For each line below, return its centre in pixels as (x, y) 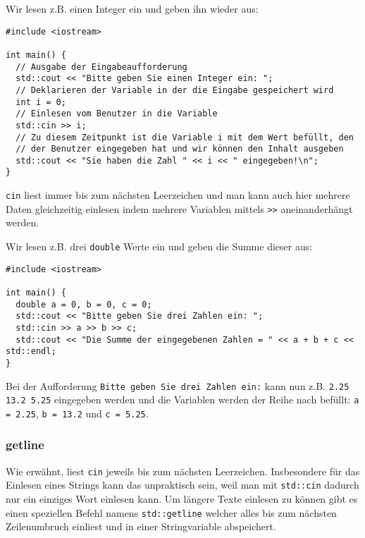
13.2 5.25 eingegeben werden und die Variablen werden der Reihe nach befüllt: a (182, 399)
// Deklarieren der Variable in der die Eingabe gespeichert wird (175, 90)
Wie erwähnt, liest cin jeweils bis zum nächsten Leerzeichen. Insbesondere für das (183, 471)
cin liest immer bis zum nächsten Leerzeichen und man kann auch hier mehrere (178, 195)
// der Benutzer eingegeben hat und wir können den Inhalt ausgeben (180, 149)
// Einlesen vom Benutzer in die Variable (117, 114)
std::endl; (31, 351)
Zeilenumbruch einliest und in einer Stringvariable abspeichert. (141, 526)
